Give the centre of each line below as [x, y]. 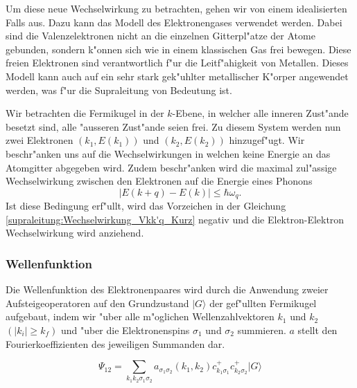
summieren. [262, 330]
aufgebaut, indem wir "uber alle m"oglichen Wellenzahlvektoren [140, 316]
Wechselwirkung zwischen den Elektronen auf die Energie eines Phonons [159, 181]
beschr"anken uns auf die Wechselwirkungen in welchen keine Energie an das [168, 153]
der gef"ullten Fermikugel [263, 303]
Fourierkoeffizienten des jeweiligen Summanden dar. [115, 343]
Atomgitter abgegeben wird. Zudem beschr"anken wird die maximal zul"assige [171, 167]
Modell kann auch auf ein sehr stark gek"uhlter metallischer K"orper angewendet [177, 76]
